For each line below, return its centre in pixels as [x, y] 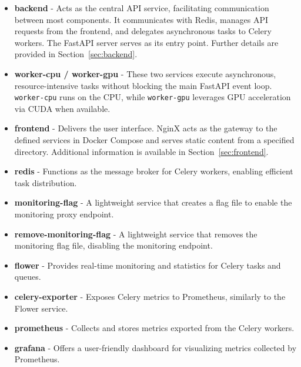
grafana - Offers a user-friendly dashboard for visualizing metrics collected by [155, 347]
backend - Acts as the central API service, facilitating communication [142, 8]
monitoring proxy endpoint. [64, 214]
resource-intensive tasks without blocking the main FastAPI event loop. [143, 85]
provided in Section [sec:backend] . [76, 54]
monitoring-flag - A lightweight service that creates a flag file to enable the [153, 202]
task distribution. [46, 182]
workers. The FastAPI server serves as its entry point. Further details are [146, 42]
